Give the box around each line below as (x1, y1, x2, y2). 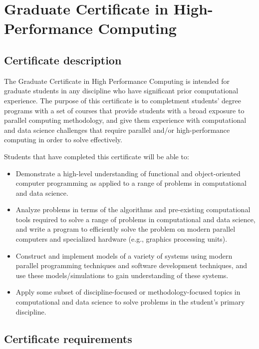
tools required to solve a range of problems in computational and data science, (15, 214, 256, 224)
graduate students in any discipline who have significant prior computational (4, 85, 239, 96)
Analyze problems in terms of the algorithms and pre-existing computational (15, 204, 251, 215)
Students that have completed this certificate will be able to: (4, 151, 189, 161)
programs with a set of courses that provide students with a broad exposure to (4, 105, 245, 115)
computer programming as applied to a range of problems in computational (15, 178, 247, 188)
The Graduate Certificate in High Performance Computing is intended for (4, 75, 230, 86)
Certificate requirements (4, 331, 132, 346)
